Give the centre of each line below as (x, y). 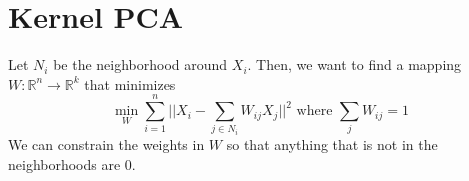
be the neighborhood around (140, 64)
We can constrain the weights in (106, 144)
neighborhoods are (64, 163)
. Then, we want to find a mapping (354, 64)
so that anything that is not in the (332, 144)
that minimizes (130, 83)
